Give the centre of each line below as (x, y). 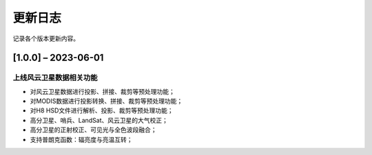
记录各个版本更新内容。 (46, 38)
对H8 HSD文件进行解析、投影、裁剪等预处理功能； (102, 110)
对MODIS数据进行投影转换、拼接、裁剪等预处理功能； (106, 101)
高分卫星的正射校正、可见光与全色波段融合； (93, 130)
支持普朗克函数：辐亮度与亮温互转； (81, 139)
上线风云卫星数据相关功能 (55, 77)
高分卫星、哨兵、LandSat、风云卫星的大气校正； (99, 120)
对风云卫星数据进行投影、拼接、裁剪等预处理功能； (102, 91)
